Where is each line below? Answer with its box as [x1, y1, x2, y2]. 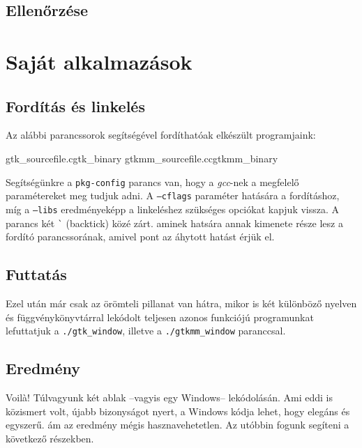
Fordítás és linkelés [6, 95, 145, 116]
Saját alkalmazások [6, 47, 193, 75]
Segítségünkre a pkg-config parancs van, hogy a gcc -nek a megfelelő [6, 174, 299, 189]
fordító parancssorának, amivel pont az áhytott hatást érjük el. [6, 229, 275, 244]
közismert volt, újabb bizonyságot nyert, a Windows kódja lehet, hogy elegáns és [6, 403, 350, 418]
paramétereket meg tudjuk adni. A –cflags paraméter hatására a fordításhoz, [6, 188, 340, 203]
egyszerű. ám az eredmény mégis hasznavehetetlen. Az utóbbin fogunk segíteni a [6, 417, 349, 432]
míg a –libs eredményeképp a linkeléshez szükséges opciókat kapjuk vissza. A [6, 201, 340, 216]
